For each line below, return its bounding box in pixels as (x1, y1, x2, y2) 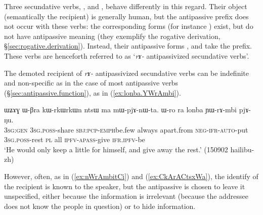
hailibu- (230, 144, 254, 154)
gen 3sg (16, 124, 40, 135)
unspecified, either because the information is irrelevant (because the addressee (4, 191, 248, 201)
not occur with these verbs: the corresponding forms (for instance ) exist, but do (4, 21, 253, 31)
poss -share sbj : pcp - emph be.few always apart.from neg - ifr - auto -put (42, 124, 248, 135)
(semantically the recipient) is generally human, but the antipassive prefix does (4, 11, 249, 21)
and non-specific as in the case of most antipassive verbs (4, 77, 178, 88)
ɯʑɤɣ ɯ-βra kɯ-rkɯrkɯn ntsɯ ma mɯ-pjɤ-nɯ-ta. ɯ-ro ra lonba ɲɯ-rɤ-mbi (4, 104, 237, 115)
